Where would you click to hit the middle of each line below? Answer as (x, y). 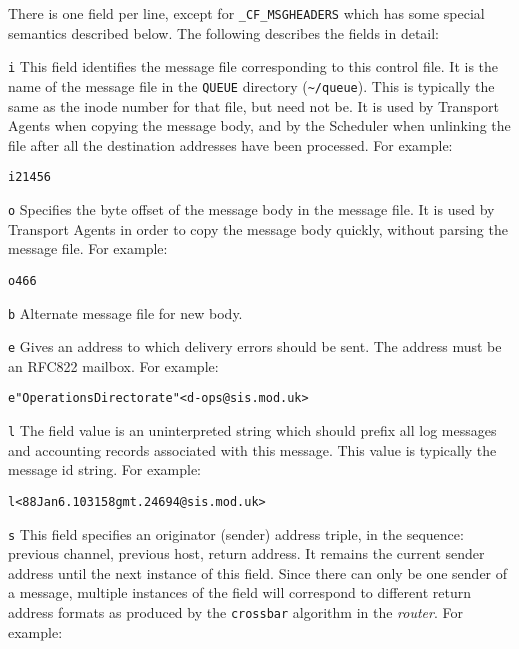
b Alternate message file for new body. (125, 312)
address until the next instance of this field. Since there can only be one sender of (258, 572)
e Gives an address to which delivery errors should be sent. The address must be (255, 346)
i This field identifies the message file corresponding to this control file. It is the (253, 66)
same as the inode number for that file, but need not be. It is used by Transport (253, 105)
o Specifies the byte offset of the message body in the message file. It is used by (251, 209)
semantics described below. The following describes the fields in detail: (224, 32)
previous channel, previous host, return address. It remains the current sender (246, 553)
